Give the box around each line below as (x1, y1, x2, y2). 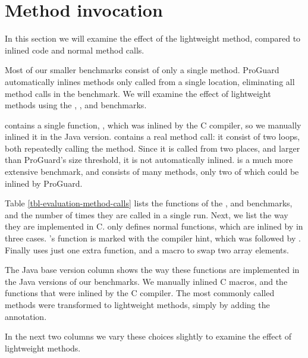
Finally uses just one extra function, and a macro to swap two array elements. (5, 243, 289, 256)
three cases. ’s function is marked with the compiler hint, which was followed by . (5, 232, 301, 244)
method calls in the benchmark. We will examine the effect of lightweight (5, 87, 271, 99)
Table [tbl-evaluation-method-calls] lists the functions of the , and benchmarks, (5, 197, 293, 209)
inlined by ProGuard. (5, 177, 83, 189)
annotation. (5, 310, 47, 322)
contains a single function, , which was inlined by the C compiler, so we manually (5, 118, 301, 131)
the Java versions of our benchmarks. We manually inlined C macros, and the (5, 275, 288, 287)
